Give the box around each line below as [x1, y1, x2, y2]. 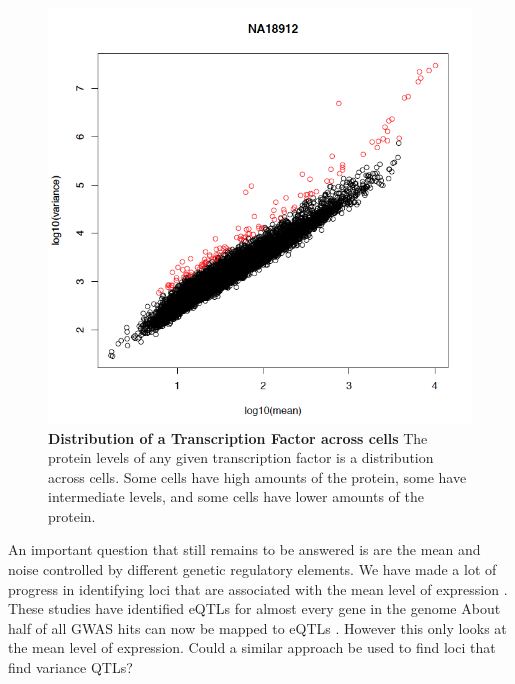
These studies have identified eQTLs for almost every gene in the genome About [8, 598, 501, 619]
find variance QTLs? [8, 657, 133, 678]
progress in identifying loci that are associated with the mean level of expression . [8, 578, 508, 599]
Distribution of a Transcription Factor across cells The [48, 427, 428, 448]
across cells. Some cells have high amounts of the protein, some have [48, 466, 467, 487]
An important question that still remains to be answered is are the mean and [8, 539, 481, 560]
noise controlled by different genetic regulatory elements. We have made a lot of [8, 559, 497, 580]
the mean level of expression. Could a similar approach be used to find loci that [8, 637, 496, 658]
